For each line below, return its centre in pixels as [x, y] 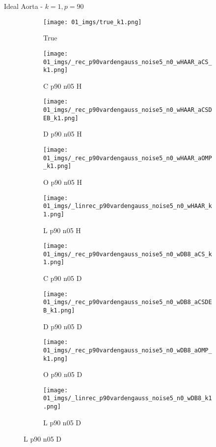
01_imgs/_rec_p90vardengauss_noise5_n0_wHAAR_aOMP [128, 158]
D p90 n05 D [63, 326]
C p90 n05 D [63, 278]
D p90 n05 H [63, 134]
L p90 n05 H [62, 230]
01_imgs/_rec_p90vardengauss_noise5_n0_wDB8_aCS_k [128, 254]
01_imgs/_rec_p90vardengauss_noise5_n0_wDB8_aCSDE [128, 302]
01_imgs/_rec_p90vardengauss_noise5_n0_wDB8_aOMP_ [128, 350]
